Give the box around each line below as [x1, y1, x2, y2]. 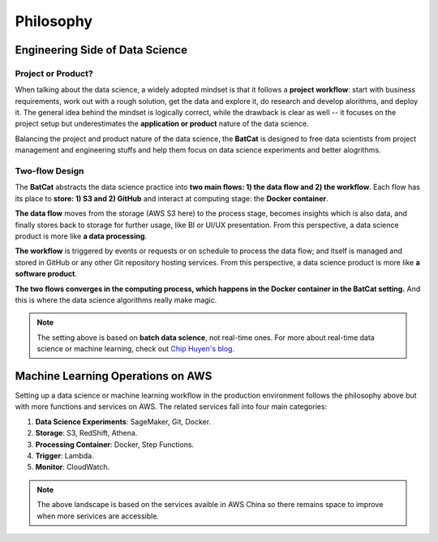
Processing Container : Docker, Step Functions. [35, 439, 195, 450]
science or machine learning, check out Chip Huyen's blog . [36, 344, 235, 354]
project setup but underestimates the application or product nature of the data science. [15, 118, 309, 129]
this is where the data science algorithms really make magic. [15, 295, 217, 304]
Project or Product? [15, 67, 93, 79]
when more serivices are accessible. [36, 511, 160, 521]
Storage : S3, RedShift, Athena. [35, 428, 138, 438]
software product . [15, 269, 77, 279]
